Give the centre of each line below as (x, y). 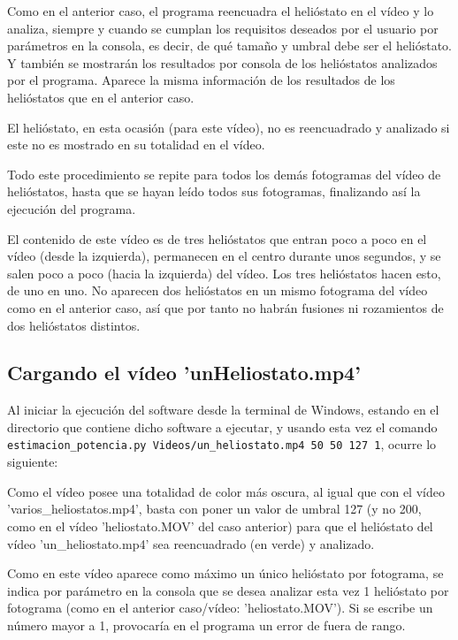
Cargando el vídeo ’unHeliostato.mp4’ (184, 373)
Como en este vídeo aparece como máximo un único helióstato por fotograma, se (225, 573)
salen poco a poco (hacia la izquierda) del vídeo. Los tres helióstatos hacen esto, (224, 273)
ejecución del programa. (72, 208)
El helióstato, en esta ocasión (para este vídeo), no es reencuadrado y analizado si (229, 127)
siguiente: (33, 462)
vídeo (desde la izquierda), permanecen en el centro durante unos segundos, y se (224, 256)
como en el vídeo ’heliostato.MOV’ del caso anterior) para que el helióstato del (220, 526)
